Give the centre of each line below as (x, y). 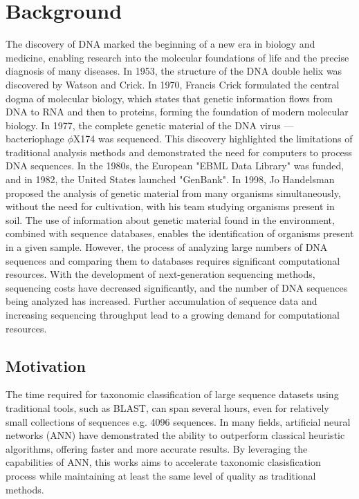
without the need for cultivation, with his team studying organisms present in (170, 206)
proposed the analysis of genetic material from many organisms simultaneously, (173, 192)
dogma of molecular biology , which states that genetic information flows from (169, 98)
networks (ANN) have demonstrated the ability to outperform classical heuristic (175, 435)
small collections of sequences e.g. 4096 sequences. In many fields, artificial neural (178, 421)
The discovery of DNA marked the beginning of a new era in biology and (160, 44)
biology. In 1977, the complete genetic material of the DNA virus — (150, 125)
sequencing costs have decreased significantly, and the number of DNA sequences (177, 287)
